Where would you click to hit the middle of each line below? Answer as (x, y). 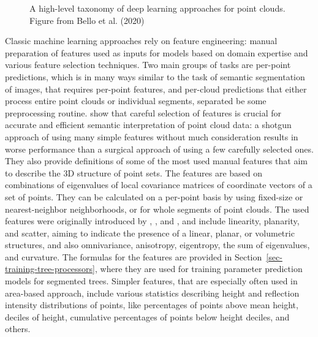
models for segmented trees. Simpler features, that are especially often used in (151, 281)
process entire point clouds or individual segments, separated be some (136, 101)
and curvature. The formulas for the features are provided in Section (134, 256)
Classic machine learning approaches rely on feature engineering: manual (141, 41)
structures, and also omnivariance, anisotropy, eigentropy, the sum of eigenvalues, (157, 245)
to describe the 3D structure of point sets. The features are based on (134, 172)
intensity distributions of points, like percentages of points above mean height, (152, 305)
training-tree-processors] (50, 269)
